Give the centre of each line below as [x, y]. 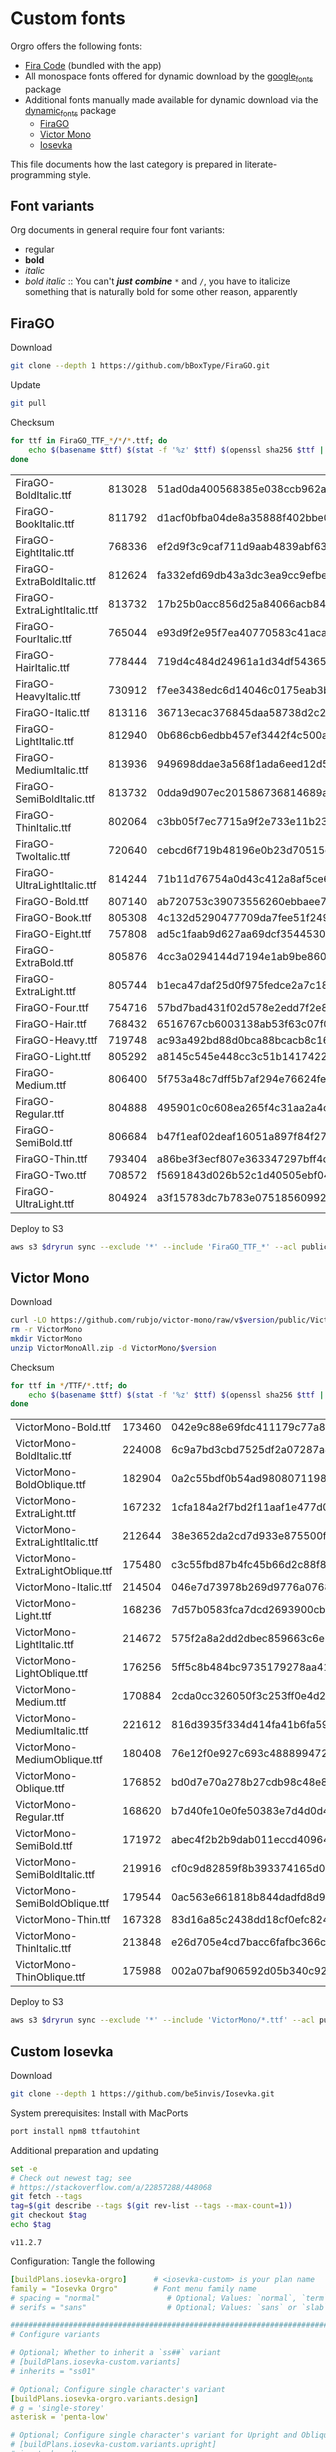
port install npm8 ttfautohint [75, 2131]
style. [80, 174]
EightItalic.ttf [45, 552]
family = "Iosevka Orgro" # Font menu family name [133, 2288]
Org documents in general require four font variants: [117, 230]
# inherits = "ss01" [53, 2371]
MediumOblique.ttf [59, 1760]
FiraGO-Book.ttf [53, 917]
